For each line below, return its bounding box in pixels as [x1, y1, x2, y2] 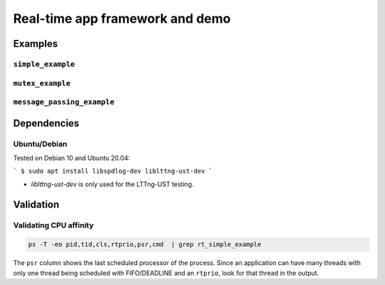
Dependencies [13, 117, 80, 129]
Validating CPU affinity [13, 220, 94, 230]
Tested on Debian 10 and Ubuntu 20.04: [13, 154, 130, 163]
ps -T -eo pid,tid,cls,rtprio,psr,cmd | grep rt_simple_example [28, 240, 262, 249]
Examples [13, 38, 58, 50]
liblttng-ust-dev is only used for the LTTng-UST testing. [31, 180, 194, 188]
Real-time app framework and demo [13, 11, 231, 26]
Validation [13, 198, 60, 210]
